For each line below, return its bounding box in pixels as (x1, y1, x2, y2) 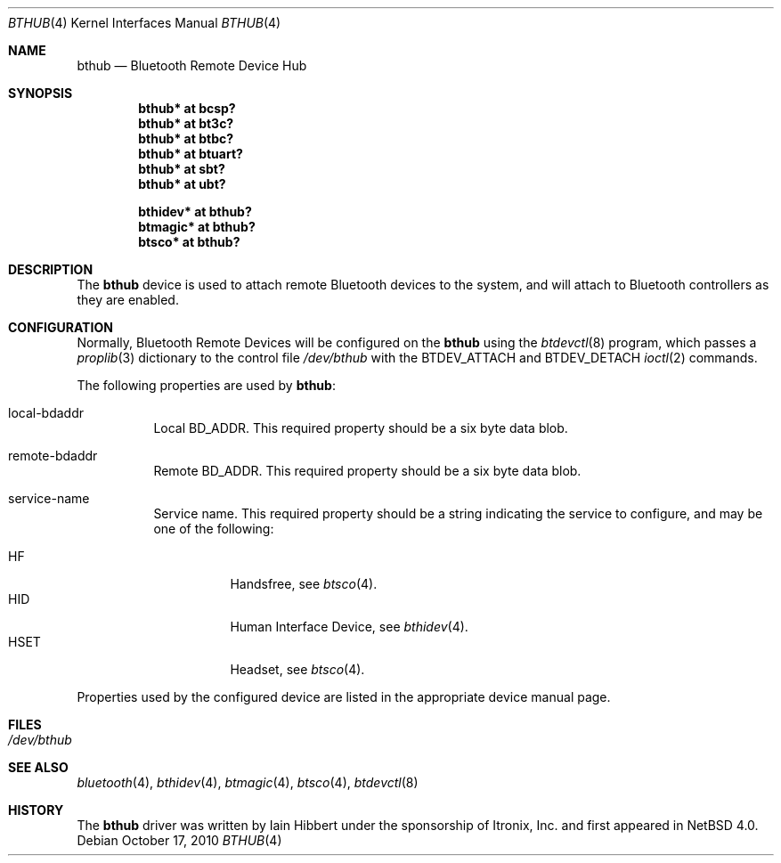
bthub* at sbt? (138, 161, 225, 176)
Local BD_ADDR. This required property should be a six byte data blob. (153, 420, 568, 436)
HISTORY (8, 802, 64, 818)
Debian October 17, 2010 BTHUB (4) (77, 833, 282, 848)
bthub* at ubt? (138, 176, 226, 191)
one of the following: (153, 521, 274, 536)
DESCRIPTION (8, 262, 94, 277)
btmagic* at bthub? (138, 219, 256, 234)
